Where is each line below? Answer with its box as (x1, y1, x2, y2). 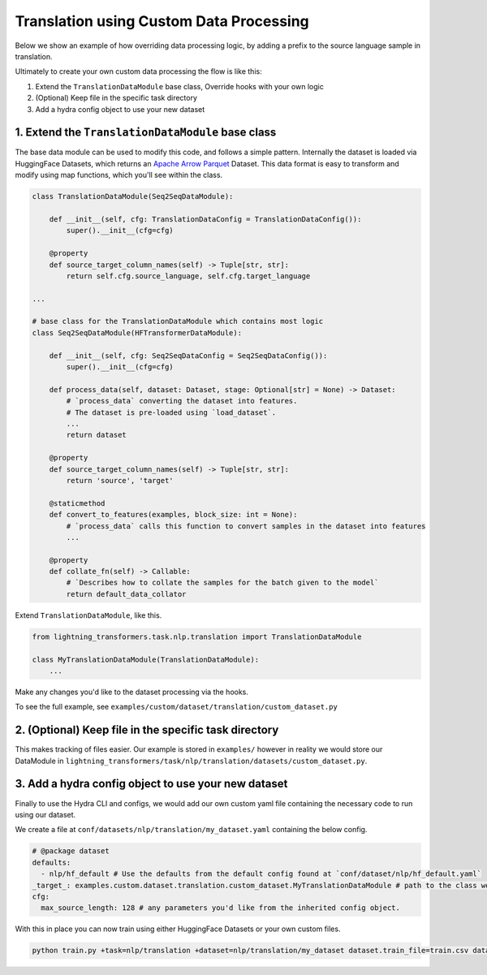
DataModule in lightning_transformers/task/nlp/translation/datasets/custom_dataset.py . (15, 756, 368, 766)
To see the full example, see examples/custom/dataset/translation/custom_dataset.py (15, 702, 338, 712)
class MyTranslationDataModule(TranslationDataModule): (32, 654, 260, 664)
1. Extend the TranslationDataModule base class (15, 126, 277, 140)
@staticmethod (49, 498, 106, 507)
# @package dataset (32, 847, 110, 856)
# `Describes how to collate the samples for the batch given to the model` (66, 578, 379, 588)
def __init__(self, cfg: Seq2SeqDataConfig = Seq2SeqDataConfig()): (49, 351, 328, 360)
